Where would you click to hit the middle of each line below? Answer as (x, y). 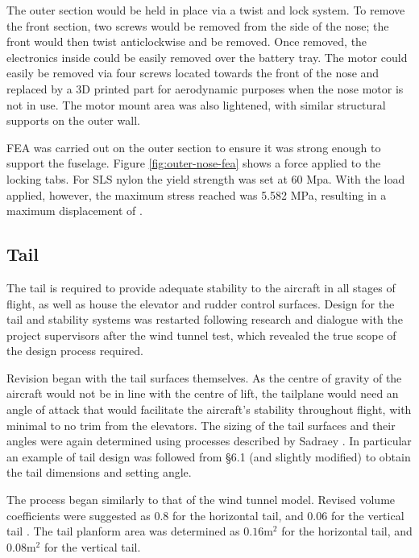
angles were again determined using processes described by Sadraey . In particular (209, 441)
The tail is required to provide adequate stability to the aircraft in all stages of (201, 287)
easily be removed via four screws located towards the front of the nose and (193, 73)
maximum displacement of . (75, 211)
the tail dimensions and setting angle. (99, 472)
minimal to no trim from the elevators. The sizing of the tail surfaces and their (201, 425)
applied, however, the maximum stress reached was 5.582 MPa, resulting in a (197, 194)
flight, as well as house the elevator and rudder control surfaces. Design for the (201, 303)
